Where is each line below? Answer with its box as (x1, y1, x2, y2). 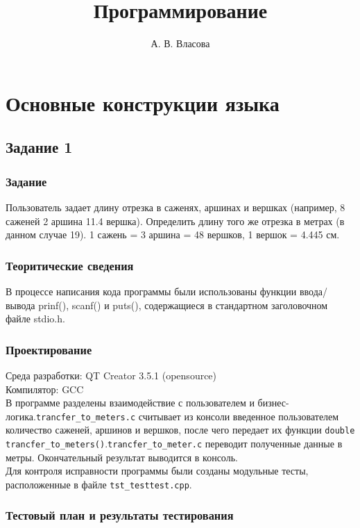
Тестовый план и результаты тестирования (6, 506, 234, 524)
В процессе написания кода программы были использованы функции (6, 283, 297, 298)
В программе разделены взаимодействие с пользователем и (6, 395, 255, 410)
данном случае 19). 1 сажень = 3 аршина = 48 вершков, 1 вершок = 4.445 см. (6, 227, 340, 242)
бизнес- (257, 395, 289, 410)
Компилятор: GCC (6, 381, 84, 396)
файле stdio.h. (6, 311, 65, 326)
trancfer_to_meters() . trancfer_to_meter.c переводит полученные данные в (6, 436, 343, 450)
